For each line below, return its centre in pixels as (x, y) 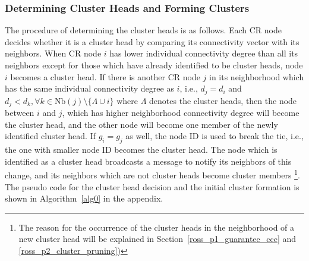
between (20, 113)
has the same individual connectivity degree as (89, 88)
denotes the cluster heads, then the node (223, 100)
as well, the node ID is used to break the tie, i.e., (215, 136)
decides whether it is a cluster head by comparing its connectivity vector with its (152, 41)
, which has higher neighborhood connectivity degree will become (181, 113)
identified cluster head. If (50, 136)
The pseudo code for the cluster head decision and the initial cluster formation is (152, 186)
